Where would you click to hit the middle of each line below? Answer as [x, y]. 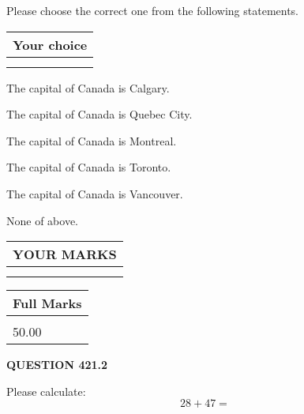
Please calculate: [46, 391]
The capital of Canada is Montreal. [92, 140]
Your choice [50, 44]
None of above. [42, 220]
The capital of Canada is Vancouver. [95, 193]
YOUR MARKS [65, 254]
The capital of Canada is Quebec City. [99, 114]
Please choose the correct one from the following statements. [153, 10]
